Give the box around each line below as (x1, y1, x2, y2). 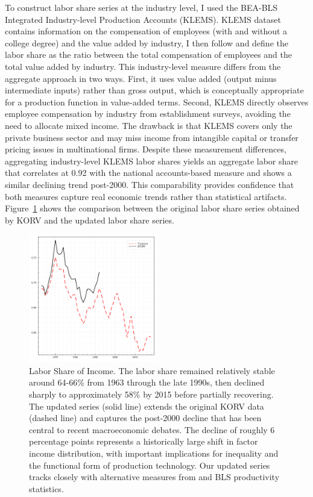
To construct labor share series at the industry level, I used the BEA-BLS (5, 1, 278, 13)
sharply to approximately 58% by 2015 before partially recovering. (29, 388, 274, 401)
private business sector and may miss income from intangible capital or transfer (5, 131, 299, 143)
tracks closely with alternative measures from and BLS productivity (29, 470, 280, 483)
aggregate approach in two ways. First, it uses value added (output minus (5, 72, 277, 84)
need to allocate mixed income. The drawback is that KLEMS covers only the (5, 119, 292, 131)
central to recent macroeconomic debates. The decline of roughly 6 (29, 423, 275, 436)
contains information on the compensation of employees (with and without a (5, 25, 288, 37)
